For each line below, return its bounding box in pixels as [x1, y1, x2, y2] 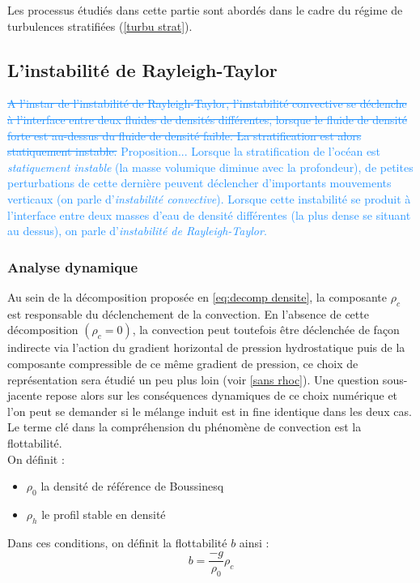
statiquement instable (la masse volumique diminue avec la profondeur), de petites [7, 158, 414, 175]
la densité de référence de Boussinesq [40, 478, 224, 495]
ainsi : [239, 534, 269, 551]
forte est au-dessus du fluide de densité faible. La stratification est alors [7, 126, 362, 144]
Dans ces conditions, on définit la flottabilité [7, 534, 227, 551]
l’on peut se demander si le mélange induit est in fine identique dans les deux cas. [7, 402, 412, 419]
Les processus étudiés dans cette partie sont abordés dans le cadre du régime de [7, 2, 403, 18]
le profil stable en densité [41, 505, 166, 522]
